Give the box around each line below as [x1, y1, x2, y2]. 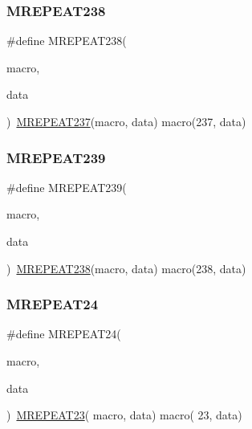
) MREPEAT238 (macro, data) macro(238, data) [6, 259, 246, 276]
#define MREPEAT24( [6, 325, 121, 342]
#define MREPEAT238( [6, 32, 127, 49]
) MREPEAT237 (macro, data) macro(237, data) [6, 113, 246, 129]
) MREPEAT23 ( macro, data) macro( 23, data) [6, 407, 242, 423]
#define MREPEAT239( [6, 178, 127, 195]
